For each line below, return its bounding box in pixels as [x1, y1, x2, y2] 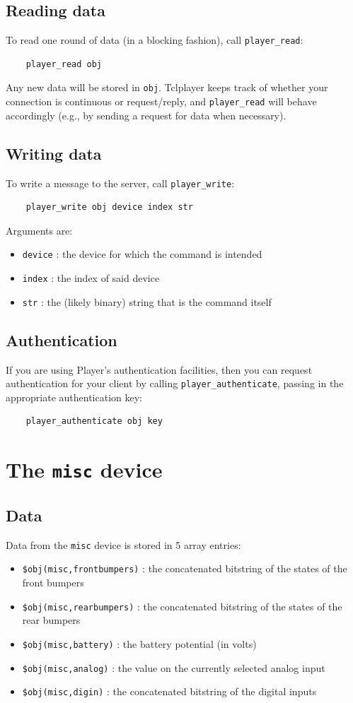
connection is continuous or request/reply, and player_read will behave [6, 94, 317, 109]
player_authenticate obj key [25, 416, 163, 427]
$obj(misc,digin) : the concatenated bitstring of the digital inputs [22, 684, 317, 699]
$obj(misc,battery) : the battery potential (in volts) [22, 636, 257, 651]
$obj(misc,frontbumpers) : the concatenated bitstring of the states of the [22, 561, 347, 576]
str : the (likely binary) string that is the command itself [22, 294, 272, 309]
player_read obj [25, 59, 103, 69]
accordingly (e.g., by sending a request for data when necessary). [6, 107, 287, 122]
